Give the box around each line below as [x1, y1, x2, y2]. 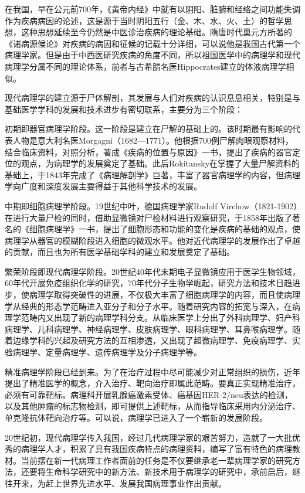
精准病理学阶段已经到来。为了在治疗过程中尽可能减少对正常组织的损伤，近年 [5, 365, 300, 378]
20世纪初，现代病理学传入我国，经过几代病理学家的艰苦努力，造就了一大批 [5, 431, 292, 443]
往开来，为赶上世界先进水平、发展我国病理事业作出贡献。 [5, 477, 226, 489]
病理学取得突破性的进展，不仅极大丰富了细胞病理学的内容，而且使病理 [29, 288, 300, 301]
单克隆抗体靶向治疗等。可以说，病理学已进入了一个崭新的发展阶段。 [5, 412, 267, 423]
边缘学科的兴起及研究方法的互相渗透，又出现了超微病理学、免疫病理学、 [12, 334, 292, 346]
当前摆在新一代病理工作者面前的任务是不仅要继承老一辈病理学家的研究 [21, 454, 292, 466]
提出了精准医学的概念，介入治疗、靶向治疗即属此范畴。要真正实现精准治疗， [5, 377, 300, 389]
